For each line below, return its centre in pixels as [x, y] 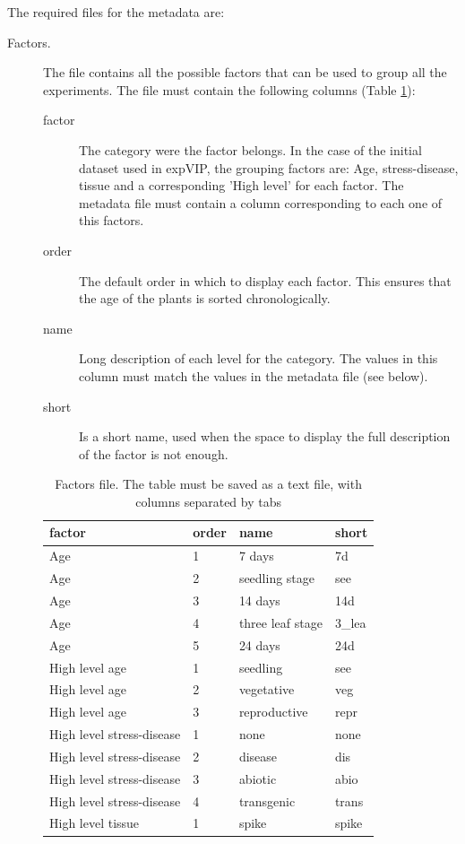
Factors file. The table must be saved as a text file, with [208, 484]
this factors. [112, 220]
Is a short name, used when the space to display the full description [265, 436]
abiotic [258, 778]
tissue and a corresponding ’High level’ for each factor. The [241, 185]
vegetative [267, 689]
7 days [256, 556]
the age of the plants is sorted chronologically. [205, 298]
